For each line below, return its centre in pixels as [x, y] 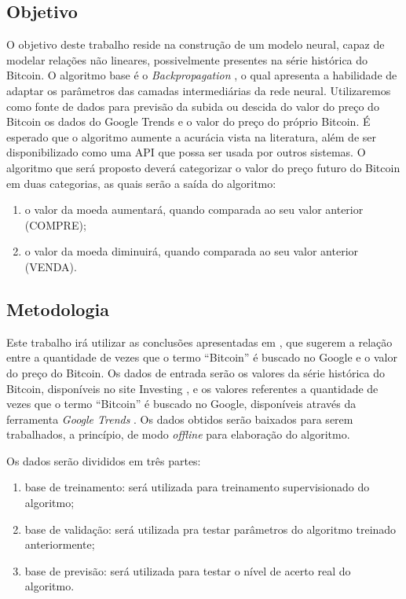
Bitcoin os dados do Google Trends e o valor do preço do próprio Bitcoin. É [188, 121]
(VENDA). [51, 266]
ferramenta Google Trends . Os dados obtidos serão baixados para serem [180, 419]
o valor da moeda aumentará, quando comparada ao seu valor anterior [194, 209]
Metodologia [58, 309]
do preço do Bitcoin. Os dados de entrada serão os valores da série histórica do [196, 372]
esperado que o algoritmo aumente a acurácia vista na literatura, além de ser [191, 136]
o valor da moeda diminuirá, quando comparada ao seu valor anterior [192, 251]
